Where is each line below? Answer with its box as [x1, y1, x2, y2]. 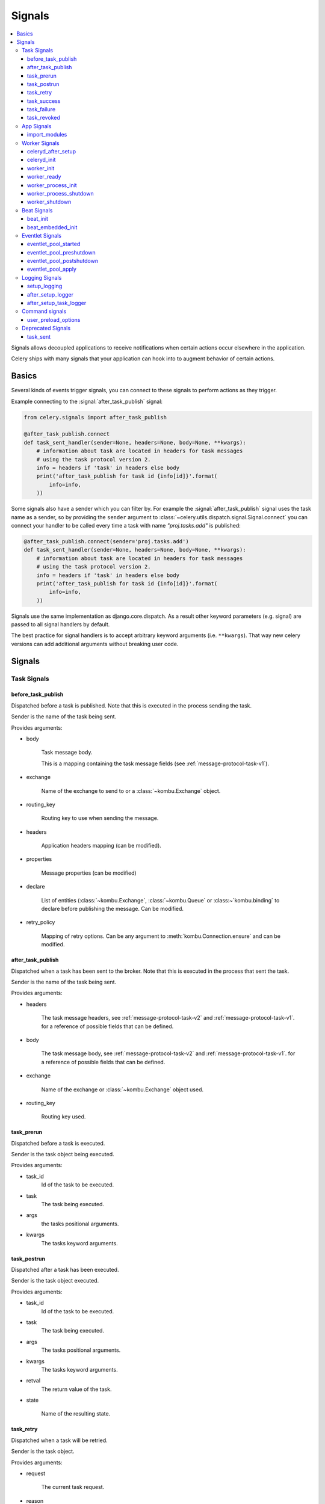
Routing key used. [41, 1113, 86, 1120]
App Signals [22, 122, 52, 129]
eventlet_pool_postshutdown [27, 257, 99, 265]
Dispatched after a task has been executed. [11, 1266, 119, 1273]
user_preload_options [27, 316, 81, 323]
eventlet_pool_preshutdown [27, 248, 96, 256]
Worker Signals [22, 139, 60, 147]
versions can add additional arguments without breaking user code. [11, 640, 179, 647]
